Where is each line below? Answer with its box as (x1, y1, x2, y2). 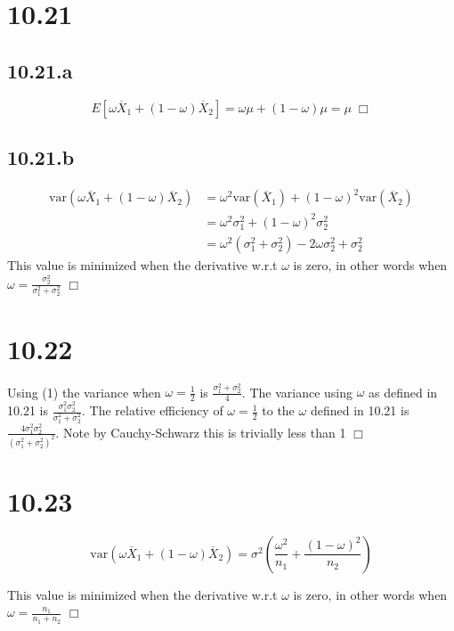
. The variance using (241, 382, 353, 401)
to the (262, 401, 295, 420)
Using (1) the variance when (7, 382, 161, 401)
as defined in (369, 382, 438, 401)
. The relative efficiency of (82, 401, 223, 420)
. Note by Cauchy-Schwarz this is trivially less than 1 (55, 422, 346, 441)
